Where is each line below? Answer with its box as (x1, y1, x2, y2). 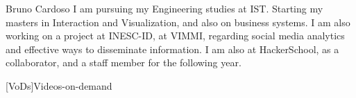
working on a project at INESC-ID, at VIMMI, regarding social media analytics (6, 28, 345, 43)
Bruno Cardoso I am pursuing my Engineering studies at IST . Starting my (6, 1, 323, 15)
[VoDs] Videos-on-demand (6, 78, 112, 92)
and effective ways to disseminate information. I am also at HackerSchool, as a (6, 41, 339, 56)
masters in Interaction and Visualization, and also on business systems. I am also (6, 14, 350, 29)
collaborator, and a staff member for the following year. (6, 55, 241, 70)
